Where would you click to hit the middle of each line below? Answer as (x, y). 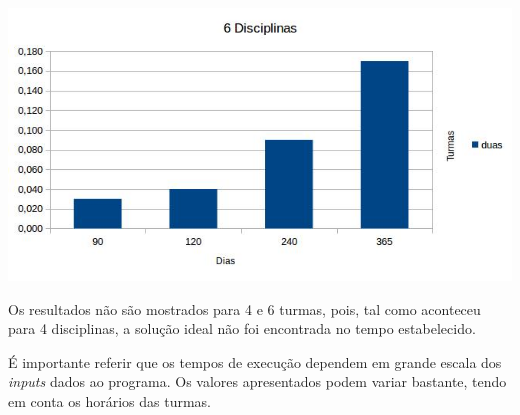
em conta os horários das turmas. (110, 401)
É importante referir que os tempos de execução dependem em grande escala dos (255, 361)
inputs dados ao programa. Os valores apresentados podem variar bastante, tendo (257, 381)
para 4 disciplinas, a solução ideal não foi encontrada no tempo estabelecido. (242, 328)
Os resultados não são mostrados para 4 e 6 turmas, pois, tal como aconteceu (244, 308)
